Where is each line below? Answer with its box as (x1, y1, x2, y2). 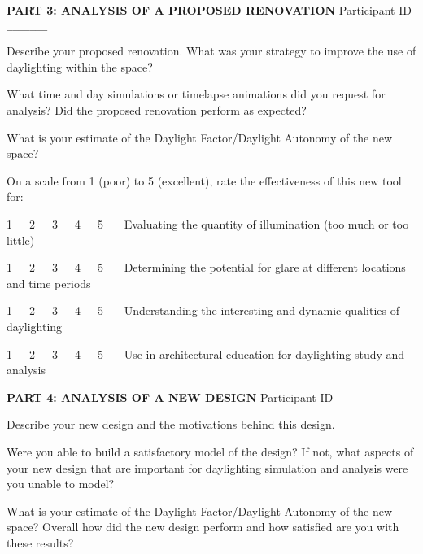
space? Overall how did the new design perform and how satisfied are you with (7, 518, 399, 535)
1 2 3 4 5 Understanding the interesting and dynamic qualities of (7, 302, 399, 319)
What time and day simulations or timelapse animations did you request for (7, 85, 386, 103)
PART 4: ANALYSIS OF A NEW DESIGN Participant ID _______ (7, 388, 377, 405)
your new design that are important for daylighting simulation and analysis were (7, 459, 408, 476)
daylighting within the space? (7, 58, 153, 75)
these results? (7, 534, 74, 551)
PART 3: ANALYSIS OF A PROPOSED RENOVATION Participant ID (7, 2, 412, 18)
